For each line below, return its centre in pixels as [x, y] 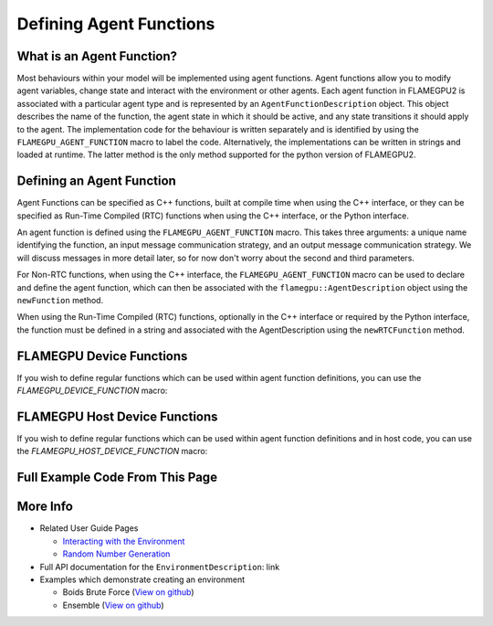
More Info [45, 507]
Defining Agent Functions [116, 24]
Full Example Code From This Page [117, 477]
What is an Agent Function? [97, 56]
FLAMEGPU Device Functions [102, 356]
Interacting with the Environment [124, 541]
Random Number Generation [116, 554]
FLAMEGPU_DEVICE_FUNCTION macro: [92, 391]
